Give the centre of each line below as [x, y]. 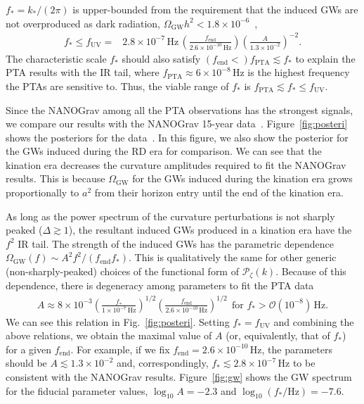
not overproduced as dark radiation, [83, 23]
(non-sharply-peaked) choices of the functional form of [122, 271]
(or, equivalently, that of [278, 335]
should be [26, 363]
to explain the [325, 58]
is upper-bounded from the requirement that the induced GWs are [215, 9]
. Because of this [311, 271]
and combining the [314, 321]
